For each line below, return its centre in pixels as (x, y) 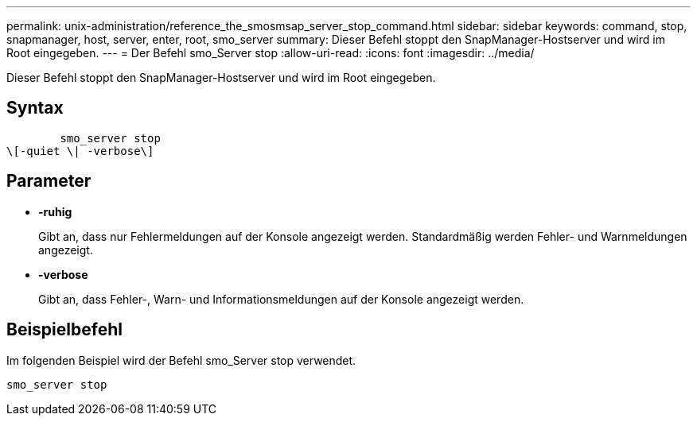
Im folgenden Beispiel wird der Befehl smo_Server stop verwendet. (181, 360)
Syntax (35, 108)
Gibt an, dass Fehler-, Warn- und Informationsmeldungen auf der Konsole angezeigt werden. (281, 299)
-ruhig (55, 211)
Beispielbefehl (64, 330)
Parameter (49, 181)
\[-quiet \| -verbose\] (80, 151)
